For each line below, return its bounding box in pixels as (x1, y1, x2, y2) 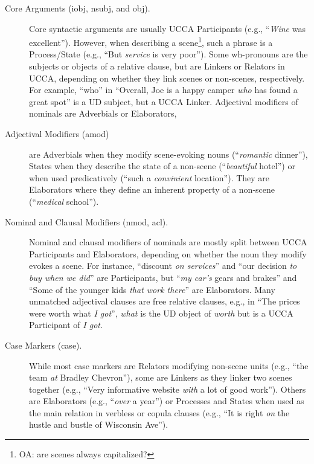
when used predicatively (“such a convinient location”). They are (29, 171, 270, 184)
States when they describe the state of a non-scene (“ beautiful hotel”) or (29, 159, 295, 172)
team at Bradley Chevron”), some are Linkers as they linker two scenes (29, 371, 292, 384)
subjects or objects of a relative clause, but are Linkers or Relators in (29, 60, 285, 72)
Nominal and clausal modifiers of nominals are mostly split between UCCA (29, 236, 307, 248)
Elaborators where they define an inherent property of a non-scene (29, 183, 275, 196)
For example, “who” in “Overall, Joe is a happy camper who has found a (29, 83, 298, 96)
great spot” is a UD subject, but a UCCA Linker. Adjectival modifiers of (29, 95, 298, 108)
